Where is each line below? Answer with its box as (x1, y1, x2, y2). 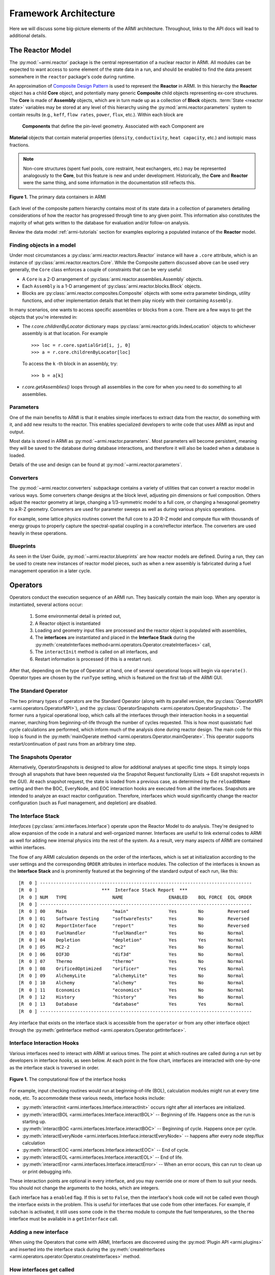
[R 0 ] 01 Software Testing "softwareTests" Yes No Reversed (18, 915, 250, 922)
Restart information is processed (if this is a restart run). (35, 656, 152, 662)
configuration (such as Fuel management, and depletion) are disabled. (9, 800, 157, 806)
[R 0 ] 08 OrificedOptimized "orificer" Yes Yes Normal (18, 965, 244, 972)
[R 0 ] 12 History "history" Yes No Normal (18, 994, 244, 1000)
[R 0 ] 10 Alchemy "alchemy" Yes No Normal (18, 980, 244, 986)
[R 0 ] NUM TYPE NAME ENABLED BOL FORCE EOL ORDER (18, 894, 252, 900)
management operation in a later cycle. (9, 568, 92, 574)
